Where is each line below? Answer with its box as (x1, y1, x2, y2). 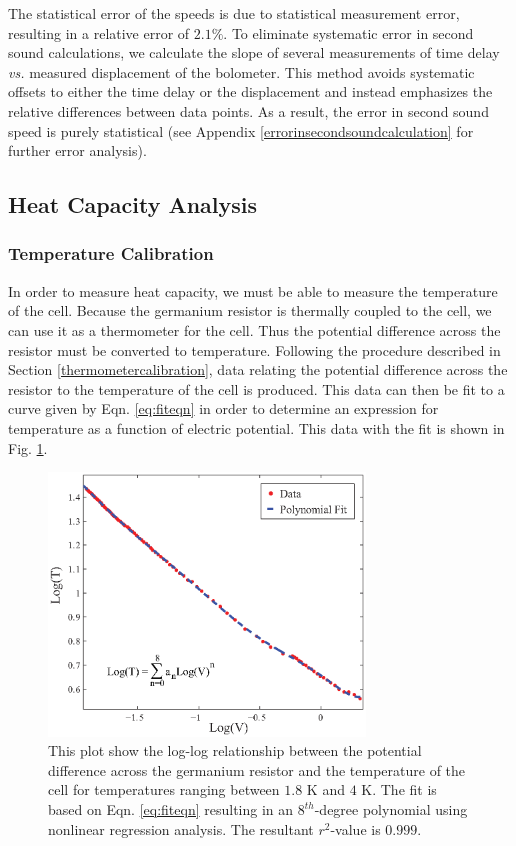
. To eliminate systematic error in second (223, 22, 474, 43)
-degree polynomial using (314, 799, 468, 820)
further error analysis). (8, 140, 147, 161)
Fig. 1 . (8, 437, 48, 458)
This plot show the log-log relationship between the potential (48, 740, 422, 761)
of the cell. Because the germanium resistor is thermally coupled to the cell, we (8, 300, 492, 321)
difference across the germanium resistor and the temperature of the (48, 759, 466, 780)
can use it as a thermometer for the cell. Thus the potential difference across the (8, 319, 501, 340)
